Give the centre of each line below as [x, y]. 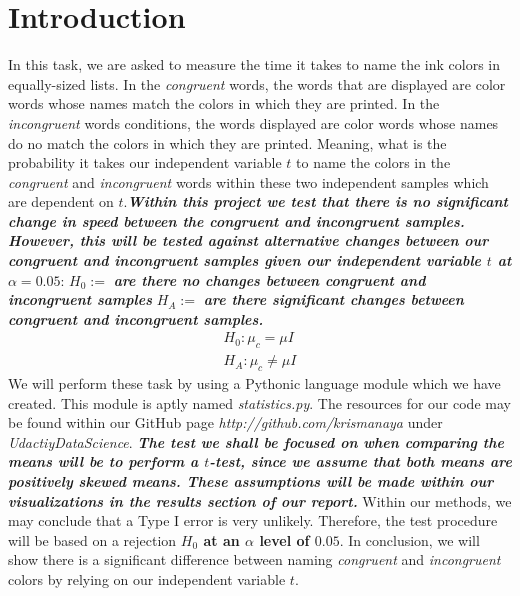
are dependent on [61, 201]
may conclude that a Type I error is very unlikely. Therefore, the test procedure [253, 520]
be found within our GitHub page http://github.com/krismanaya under [225, 422]
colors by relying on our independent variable [147, 579]
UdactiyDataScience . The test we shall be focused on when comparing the [256, 441]
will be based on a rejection [92, 539]
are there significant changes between [333, 299]
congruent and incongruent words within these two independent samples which [248, 181]
